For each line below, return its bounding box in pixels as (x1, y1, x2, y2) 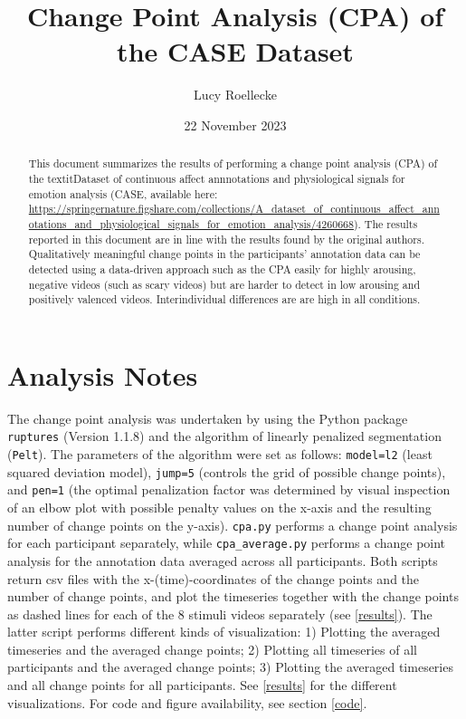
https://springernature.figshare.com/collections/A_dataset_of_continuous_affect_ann (28, 201, 440, 216)
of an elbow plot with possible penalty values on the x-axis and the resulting (7, 498, 432, 517)
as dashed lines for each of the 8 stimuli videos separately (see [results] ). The (7, 604, 433, 623)
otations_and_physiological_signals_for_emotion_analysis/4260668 (28, 216, 354, 231)
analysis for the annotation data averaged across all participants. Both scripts (7, 551, 438, 570)
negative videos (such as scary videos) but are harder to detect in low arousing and (28, 276, 421, 292)
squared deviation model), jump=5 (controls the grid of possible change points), (7, 462, 446, 481)
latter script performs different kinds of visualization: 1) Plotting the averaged (7, 622, 441, 641)
